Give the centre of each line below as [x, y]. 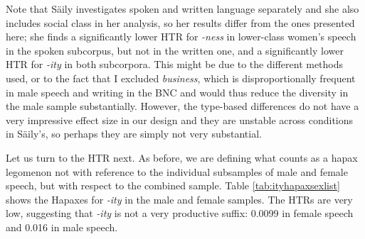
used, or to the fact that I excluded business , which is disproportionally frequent [181, 78]
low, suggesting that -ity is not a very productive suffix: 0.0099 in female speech [180, 213]
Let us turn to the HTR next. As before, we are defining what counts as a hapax [182, 157]
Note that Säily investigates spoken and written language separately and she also [182, 9]
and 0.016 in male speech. [62, 227]
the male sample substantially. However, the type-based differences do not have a [182, 106]
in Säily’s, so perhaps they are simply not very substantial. [134, 134]
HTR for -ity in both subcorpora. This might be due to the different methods [175, 64]
